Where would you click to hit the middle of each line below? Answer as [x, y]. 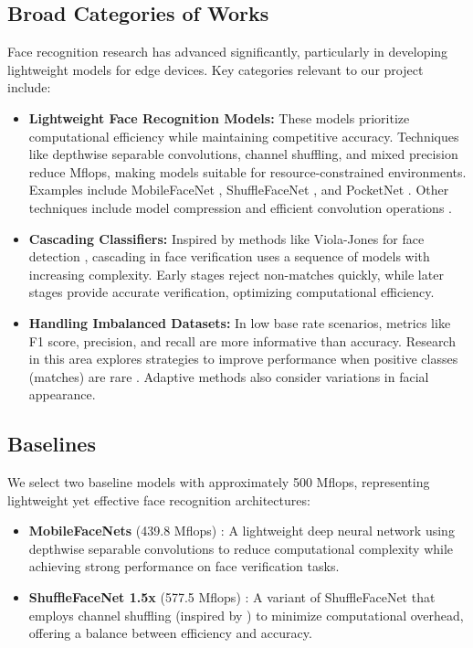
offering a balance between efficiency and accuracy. [170, 633]
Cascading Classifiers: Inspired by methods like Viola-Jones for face [226, 238]
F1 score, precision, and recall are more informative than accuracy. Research [242, 340]
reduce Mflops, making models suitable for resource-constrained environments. [247, 171]
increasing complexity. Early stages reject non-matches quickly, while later [236, 274]
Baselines [52, 444]
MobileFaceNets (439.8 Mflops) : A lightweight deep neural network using [242, 531]
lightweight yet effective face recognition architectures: [159, 499]
